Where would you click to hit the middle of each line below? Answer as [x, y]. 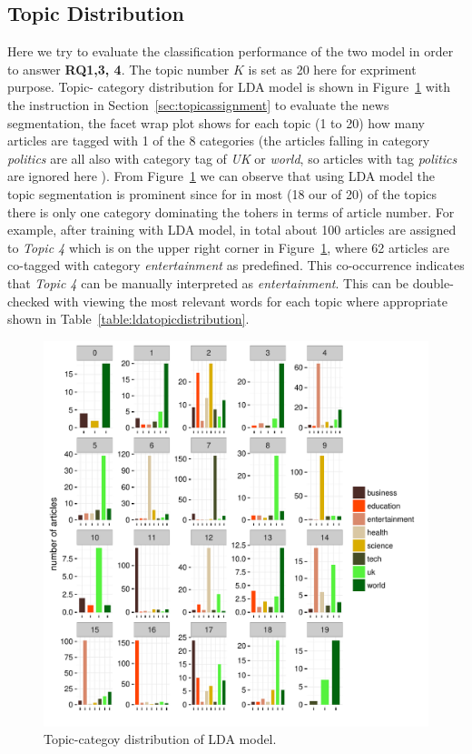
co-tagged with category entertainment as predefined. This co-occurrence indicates [236, 265]
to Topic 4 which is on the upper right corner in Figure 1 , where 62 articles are [229, 247]
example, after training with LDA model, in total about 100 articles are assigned [232, 230]
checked [29, 301]
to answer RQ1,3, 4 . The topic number [118, 69]
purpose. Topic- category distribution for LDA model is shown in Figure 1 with [229, 87]
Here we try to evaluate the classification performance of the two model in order [231, 51]
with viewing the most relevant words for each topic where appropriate [251, 301]
